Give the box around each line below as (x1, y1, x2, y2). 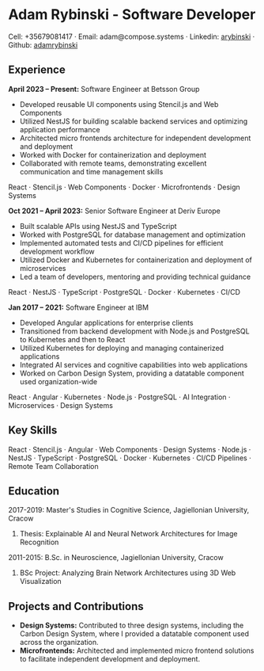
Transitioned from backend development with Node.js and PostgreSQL (19, 326, 251, 336)
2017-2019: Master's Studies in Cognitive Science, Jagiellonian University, (8, 505, 250, 515)
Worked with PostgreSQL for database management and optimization (19, 230, 246, 239)
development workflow (19, 246, 95, 256)
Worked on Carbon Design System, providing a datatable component (19, 368, 245, 378)
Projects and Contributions (8, 600, 144, 613)
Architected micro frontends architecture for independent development (19, 133, 251, 143)
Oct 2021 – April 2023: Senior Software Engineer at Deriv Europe (8, 206, 221, 215)
